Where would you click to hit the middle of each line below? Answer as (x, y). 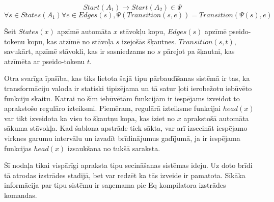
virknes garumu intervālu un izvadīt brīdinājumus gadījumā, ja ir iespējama (122, 138)
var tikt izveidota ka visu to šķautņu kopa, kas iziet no (90, 118)
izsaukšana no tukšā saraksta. (114, 148)
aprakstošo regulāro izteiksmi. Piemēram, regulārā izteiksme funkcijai (113, 108)
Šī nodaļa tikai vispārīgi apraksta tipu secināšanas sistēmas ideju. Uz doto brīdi (128, 165)
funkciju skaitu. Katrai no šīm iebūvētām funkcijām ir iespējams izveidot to (122, 98)
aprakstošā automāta (216, 118)
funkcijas (18, 148)
